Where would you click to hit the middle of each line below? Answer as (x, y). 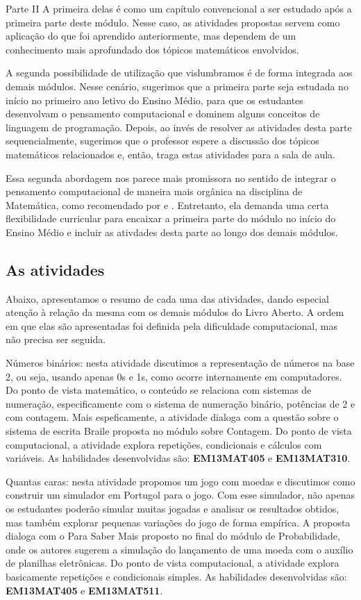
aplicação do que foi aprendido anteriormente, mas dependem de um (151, 36)
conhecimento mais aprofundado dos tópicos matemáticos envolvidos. (152, 49)
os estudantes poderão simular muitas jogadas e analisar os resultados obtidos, (173, 509)
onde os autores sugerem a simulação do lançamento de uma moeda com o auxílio (179, 549)
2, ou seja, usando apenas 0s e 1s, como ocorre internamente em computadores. (174, 376)
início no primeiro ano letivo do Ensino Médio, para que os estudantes (154, 100)
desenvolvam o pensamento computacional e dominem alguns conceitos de (163, 114)
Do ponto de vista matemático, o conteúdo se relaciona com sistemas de (159, 390)
